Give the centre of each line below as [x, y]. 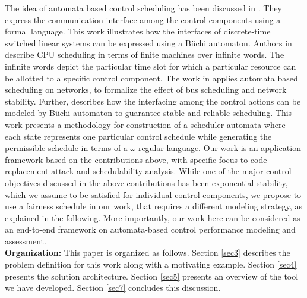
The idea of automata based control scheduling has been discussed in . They [143, 8]
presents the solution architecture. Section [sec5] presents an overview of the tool [152, 276]
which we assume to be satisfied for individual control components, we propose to [153, 194]
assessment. [26, 241]
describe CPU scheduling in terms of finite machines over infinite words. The [145, 54]
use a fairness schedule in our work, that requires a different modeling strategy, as [153, 206]
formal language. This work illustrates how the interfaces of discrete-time [138, 31]
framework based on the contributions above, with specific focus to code [136, 159]
